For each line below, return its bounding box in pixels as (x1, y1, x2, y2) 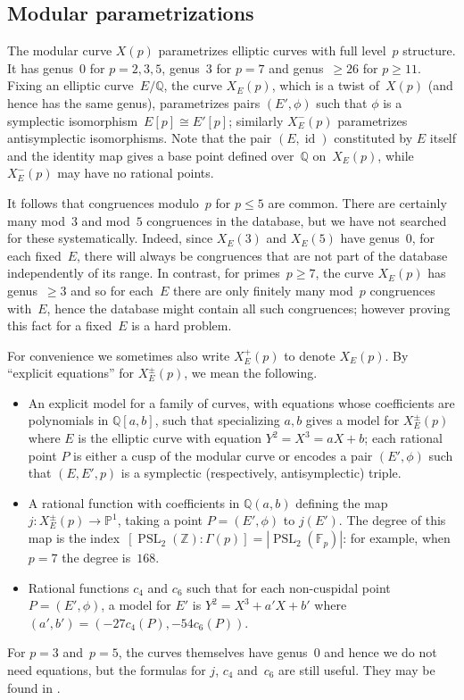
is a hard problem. (131, 316, 232, 335)
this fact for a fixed (7, 316, 112, 335)
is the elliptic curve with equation (78, 429, 262, 447)
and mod (81, 211, 130, 229)
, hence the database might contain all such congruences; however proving (46, 298, 451, 317)
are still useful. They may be (278, 661, 435, 679)
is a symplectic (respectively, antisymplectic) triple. (120, 463, 402, 482)
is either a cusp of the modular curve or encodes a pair (73, 446, 373, 464)
